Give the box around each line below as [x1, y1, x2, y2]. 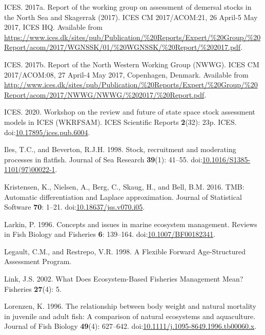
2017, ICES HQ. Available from [4, 22, 103, 32]
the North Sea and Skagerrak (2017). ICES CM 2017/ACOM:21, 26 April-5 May [4, 11, 258, 22]
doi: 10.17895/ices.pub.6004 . [4, 126, 90, 137]
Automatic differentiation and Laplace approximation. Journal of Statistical [4, 191, 242, 202]
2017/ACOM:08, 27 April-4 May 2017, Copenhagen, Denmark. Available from [4, 69, 249, 80]
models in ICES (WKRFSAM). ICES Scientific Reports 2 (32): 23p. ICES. [4, 116, 237, 127]
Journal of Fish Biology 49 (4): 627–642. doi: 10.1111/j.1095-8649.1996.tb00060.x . [4, 321, 257, 331]
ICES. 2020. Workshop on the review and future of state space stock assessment [4, 106, 255, 117]
